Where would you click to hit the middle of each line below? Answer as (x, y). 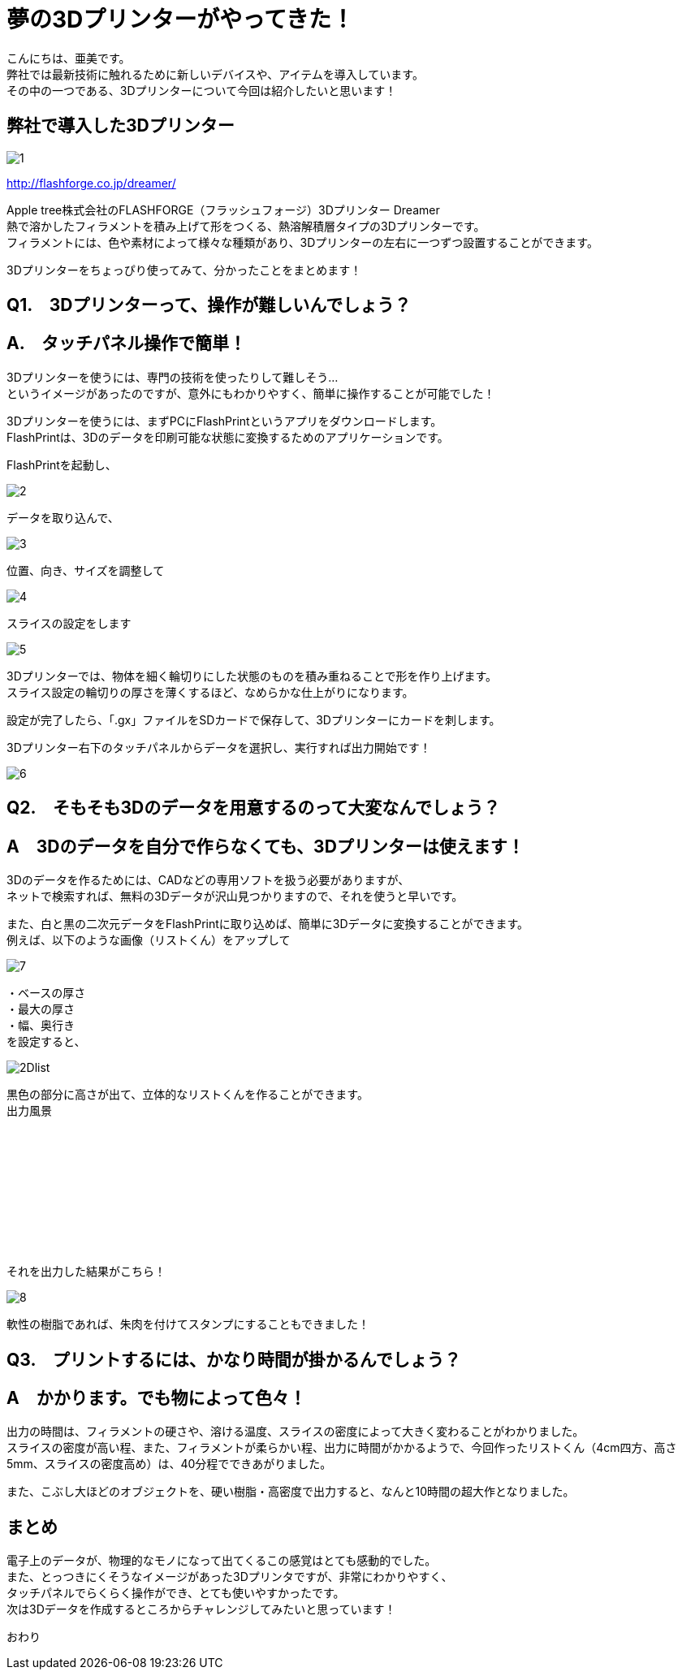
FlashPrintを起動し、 (62, 464)
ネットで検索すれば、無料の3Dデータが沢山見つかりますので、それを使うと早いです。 (235, 896)
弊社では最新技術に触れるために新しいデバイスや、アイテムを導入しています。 (215, 74)
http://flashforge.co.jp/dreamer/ (91, 183)
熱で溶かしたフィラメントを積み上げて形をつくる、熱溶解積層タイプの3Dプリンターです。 (246, 226)
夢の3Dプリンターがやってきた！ (181, 19)
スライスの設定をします (69, 623)
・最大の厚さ (41, 1009)
